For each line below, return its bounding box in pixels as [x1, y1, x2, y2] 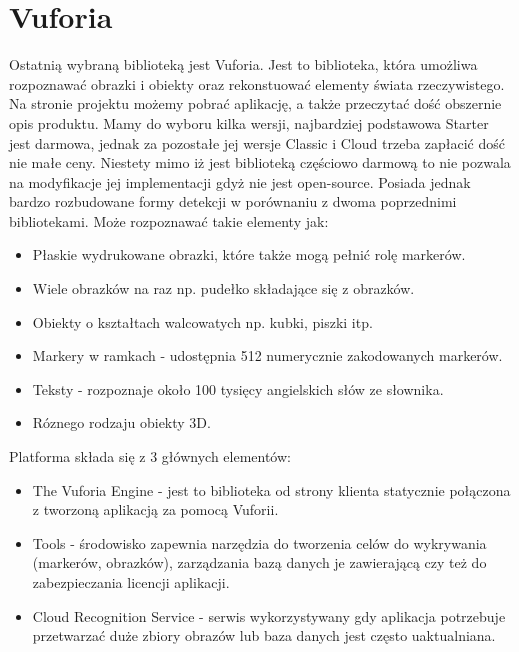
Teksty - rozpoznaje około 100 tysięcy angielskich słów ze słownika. [32, 378, 444, 399]
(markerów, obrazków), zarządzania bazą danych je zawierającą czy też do [32, 552, 487, 573]
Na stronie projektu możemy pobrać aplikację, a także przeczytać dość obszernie [9, 93, 502, 114]
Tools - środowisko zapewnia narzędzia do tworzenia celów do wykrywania [32, 532, 487, 553]
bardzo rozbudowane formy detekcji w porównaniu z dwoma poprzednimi [9, 191, 457, 212]
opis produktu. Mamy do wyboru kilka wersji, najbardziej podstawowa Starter [9, 112, 489, 133]
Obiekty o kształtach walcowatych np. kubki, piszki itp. [32, 311, 373, 332]
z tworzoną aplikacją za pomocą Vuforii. [32, 499, 279, 520]
